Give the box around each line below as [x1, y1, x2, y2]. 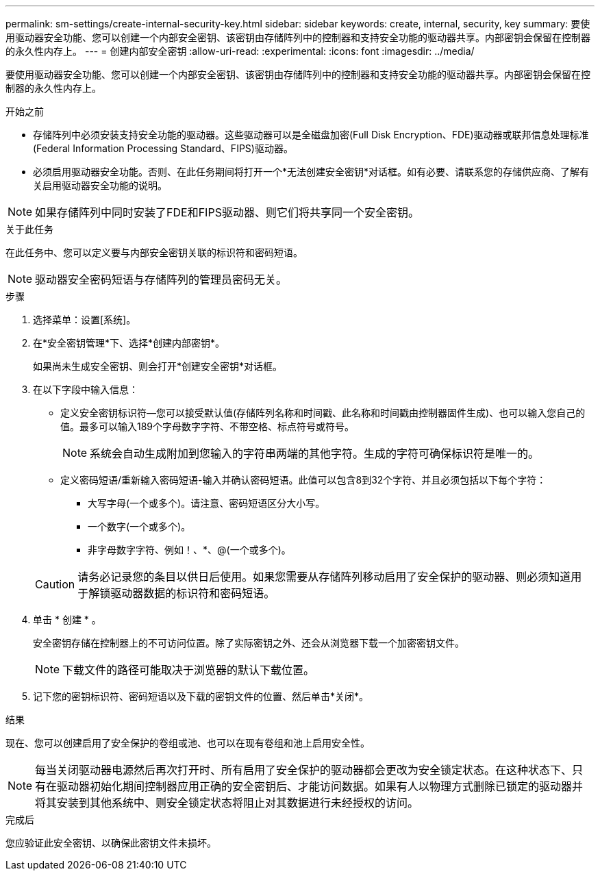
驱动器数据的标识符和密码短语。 [110, 586, 275, 600]
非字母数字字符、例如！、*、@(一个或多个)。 [88, 544, 291, 555]
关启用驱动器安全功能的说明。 [33, 179, 167, 191]
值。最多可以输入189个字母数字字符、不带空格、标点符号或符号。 [60, 421, 355, 432]
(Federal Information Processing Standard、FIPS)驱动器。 [33, 142, 293, 154]
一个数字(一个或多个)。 [88, 521, 191, 532]
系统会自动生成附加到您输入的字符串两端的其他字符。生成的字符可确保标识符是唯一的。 [90, 447, 540, 460]
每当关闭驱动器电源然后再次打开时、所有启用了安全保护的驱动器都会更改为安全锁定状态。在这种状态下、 [35, 763, 573, 777]
